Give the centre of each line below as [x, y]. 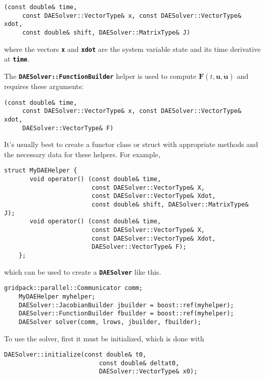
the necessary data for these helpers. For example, [82, 154]
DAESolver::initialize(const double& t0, [75, 355]
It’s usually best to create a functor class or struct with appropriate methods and [131, 144]
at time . [17, 59]
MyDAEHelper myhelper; [57, 296]
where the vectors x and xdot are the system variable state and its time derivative [132, 49]
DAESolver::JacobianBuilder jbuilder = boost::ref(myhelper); [126, 305]
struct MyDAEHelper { [41, 171]
